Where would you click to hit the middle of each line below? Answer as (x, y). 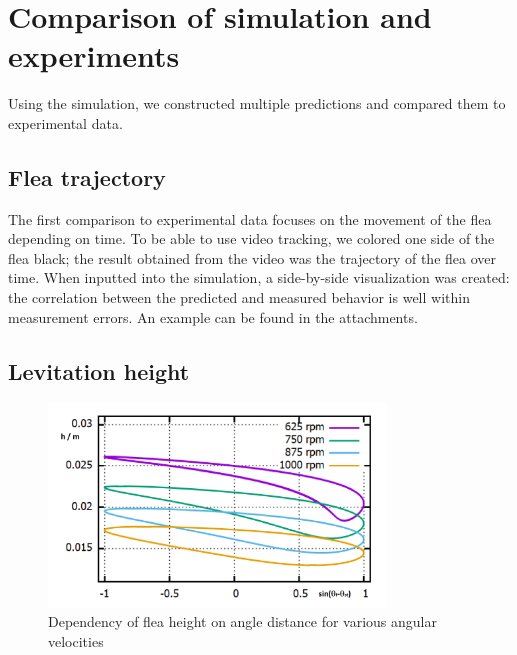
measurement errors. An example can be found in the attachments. (213, 316)
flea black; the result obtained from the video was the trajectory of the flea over (252, 257)
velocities (76, 640)
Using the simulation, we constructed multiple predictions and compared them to (257, 103)
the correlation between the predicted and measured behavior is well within (239, 297)
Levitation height (99, 370)
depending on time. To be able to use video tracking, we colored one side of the (251, 238)
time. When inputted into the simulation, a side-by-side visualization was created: (259, 277)
